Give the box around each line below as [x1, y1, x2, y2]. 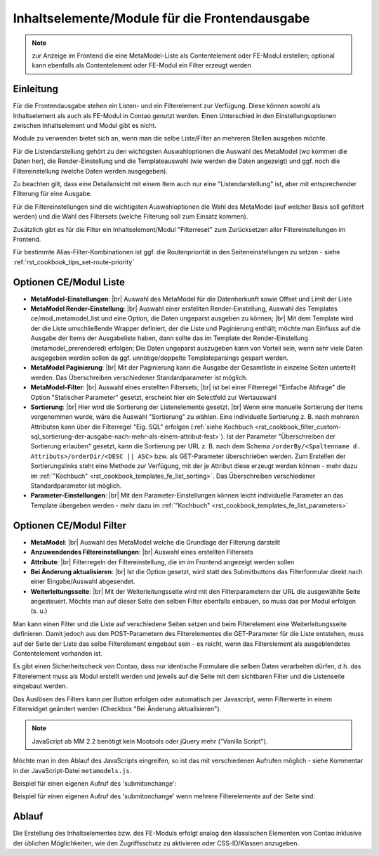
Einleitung [13, 83, 59, 95]
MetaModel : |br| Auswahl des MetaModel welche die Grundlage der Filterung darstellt [30, 538, 281, 546]
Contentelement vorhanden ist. [13, 649, 103, 658]
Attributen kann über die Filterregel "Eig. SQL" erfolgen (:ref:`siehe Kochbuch [30, 422, 253, 431]
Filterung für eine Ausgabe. [13, 190, 93, 198]
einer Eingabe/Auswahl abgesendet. [30, 577, 135, 586]
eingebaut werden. [13, 682, 68, 690]
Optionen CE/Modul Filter [13, 519, 126, 531]
